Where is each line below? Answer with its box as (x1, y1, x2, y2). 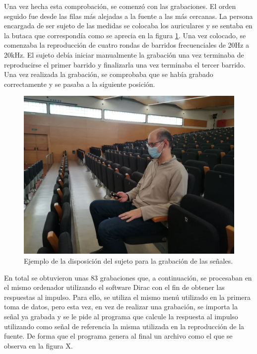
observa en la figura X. (4, 340, 73, 351)
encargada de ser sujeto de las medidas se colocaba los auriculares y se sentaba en (4, 20, 253, 31)
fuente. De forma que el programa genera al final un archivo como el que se (4, 331, 233, 341)
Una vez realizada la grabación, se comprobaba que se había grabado (4, 69, 213, 79)
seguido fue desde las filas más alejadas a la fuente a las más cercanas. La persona (4, 10, 253, 21)
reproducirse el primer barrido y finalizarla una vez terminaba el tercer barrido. (4, 59, 246, 70)
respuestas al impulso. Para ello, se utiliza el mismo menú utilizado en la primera (4, 291, 251, 302)
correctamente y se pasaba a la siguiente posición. (4, 78, 155, 89)
